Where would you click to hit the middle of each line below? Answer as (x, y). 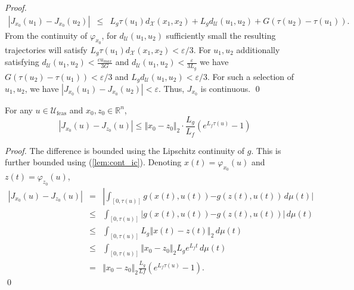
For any (19, 109)
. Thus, (171, 88)
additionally (258, 49)
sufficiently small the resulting (221, 35)
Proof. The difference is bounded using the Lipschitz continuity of (125, 150)
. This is (266, 150)
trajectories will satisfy (46, 49)
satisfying (22, 62)
